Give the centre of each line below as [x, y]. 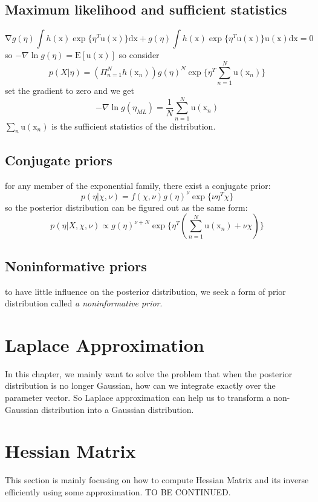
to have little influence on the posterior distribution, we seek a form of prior [145, 291]
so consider [139, 55]
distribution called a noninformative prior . [84, 303]
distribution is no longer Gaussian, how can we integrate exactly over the [140, 385]
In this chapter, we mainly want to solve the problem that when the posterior [149, 373]
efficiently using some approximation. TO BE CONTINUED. [118, 491]
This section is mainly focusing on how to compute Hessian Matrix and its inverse [157, 480]
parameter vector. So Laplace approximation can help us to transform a [138, 398]
